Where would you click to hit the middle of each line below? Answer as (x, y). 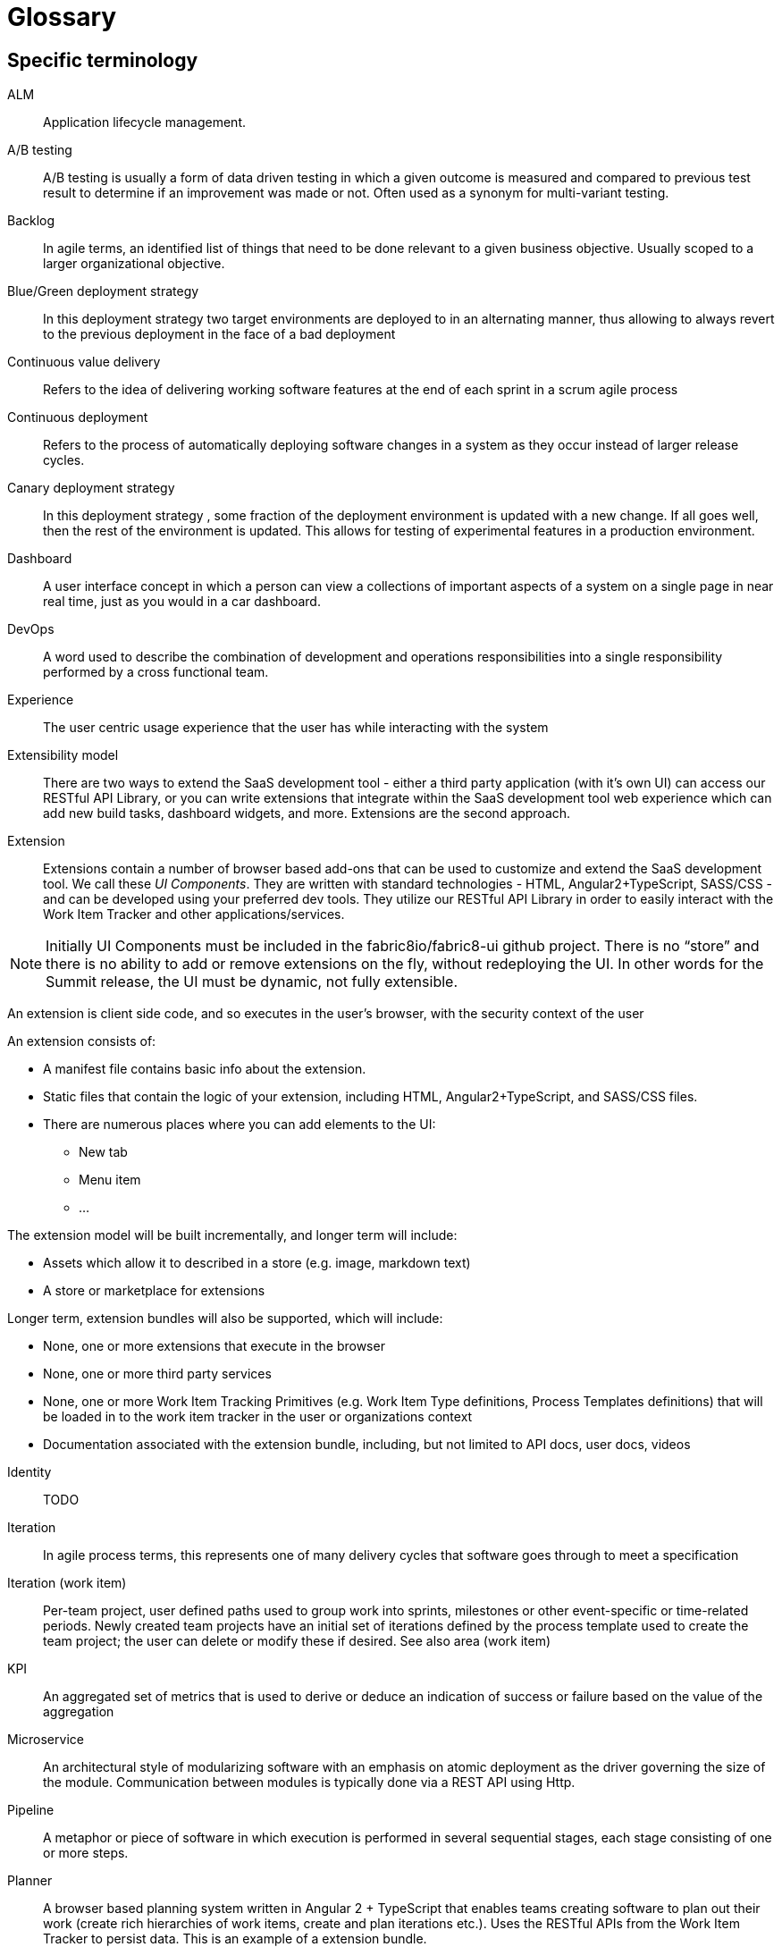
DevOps (31, 629)
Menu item (110, 1180)
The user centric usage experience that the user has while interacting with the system (296, 728)
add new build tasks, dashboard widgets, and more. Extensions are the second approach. (307, 813)
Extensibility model (63, 755)
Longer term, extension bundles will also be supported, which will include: (225, 1319)
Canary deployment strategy (91, 488)
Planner (30, 1881)
